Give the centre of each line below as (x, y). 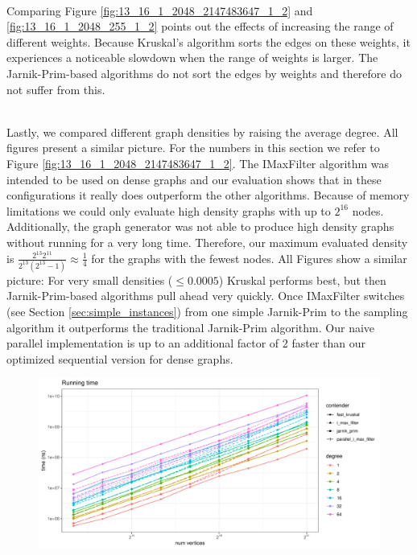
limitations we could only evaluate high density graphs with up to (169, 210)
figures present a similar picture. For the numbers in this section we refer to (193, 148)
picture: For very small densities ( (90, 280)
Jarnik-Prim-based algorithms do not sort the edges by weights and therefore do (204, 73)
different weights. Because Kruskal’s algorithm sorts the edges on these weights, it (208, 41)
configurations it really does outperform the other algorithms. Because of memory (208, 195)
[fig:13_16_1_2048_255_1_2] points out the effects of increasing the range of (200, 26)
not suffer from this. (56, 89)
